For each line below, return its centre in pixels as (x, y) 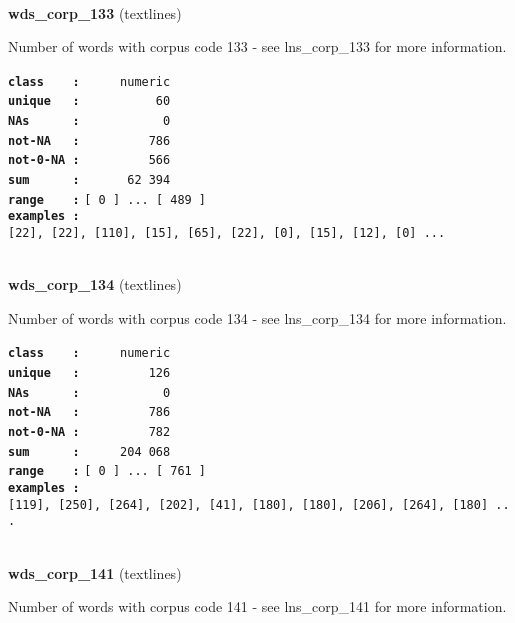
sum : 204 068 (89, 451)
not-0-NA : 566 (89, 160)
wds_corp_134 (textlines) (95, 284)
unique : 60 (89, 101)
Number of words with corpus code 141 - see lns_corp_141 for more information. (257, 606)
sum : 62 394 (89, 180)
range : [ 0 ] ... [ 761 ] (107, 471)
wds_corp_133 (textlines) (95, 12)
